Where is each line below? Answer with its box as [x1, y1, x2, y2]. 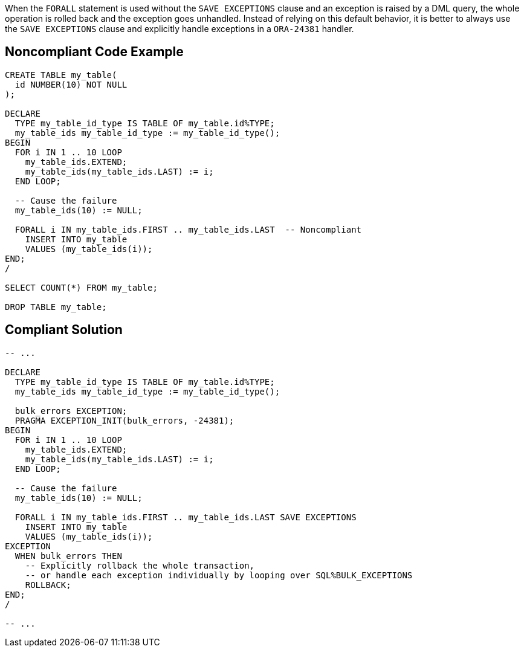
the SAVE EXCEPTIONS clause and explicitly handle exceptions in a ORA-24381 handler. [5, 24, 354, 34]
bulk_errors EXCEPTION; [15, 405, 128, 416]
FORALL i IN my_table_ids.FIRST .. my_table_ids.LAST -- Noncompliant [15, 224, 362, 234]
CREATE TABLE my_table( [5, 69, 117, 80]
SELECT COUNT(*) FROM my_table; [5, 282, 158, 292]
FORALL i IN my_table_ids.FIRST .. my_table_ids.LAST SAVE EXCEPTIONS [15, 512, 357, 522]
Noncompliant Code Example [5, 44, 184, 60]
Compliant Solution [5, 322, 123, 338]
